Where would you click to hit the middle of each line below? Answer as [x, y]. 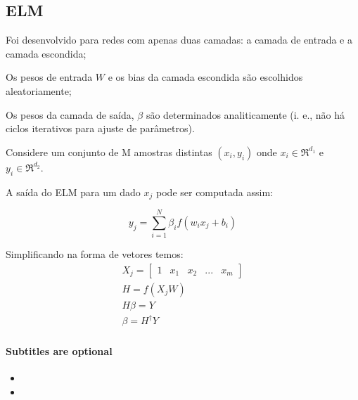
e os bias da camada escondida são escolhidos [205, 77]
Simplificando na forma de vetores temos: [95, 254]
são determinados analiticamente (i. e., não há [245, 114]
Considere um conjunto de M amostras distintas [109, 151]
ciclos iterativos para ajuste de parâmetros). [100, 128]
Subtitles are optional [59, 351]
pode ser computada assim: [215, 192]
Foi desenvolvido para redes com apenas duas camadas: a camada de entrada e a [179, 40]
